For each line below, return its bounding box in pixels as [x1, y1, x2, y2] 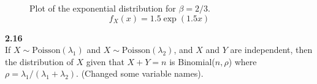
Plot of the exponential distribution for [29, 2, 176, 14]
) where [228, 55, 257, 68]
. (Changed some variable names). [76, 67, 204, 80]
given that [86, 55, 124, 68]
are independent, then [230, 43, 313, 56]
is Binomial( [169, 55, 215, 68]
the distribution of [5, 55, 74, 68]
